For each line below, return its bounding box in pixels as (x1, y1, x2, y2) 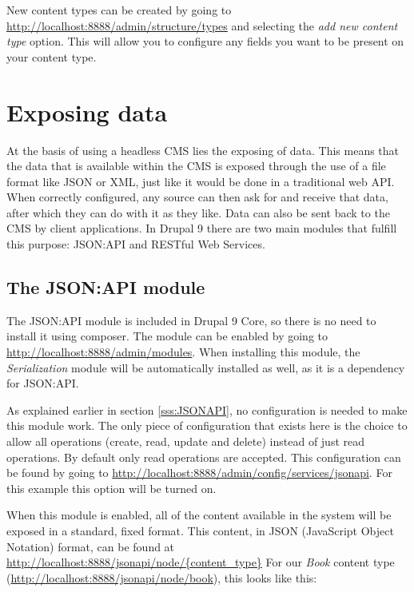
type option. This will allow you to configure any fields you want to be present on (6, 33, 404, 50)
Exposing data (6, 95, 168, 128)
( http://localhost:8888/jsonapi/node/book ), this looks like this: (6, 569, 317, 586)
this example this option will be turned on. (6, 479, 217, 496)
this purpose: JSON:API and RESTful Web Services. (6, 236, 265, 252)
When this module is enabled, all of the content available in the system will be (6, 507, 392, 523)
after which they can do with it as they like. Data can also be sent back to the (6, 204, 390, 221)
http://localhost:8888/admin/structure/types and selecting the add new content (6, 17, 398, 34)
